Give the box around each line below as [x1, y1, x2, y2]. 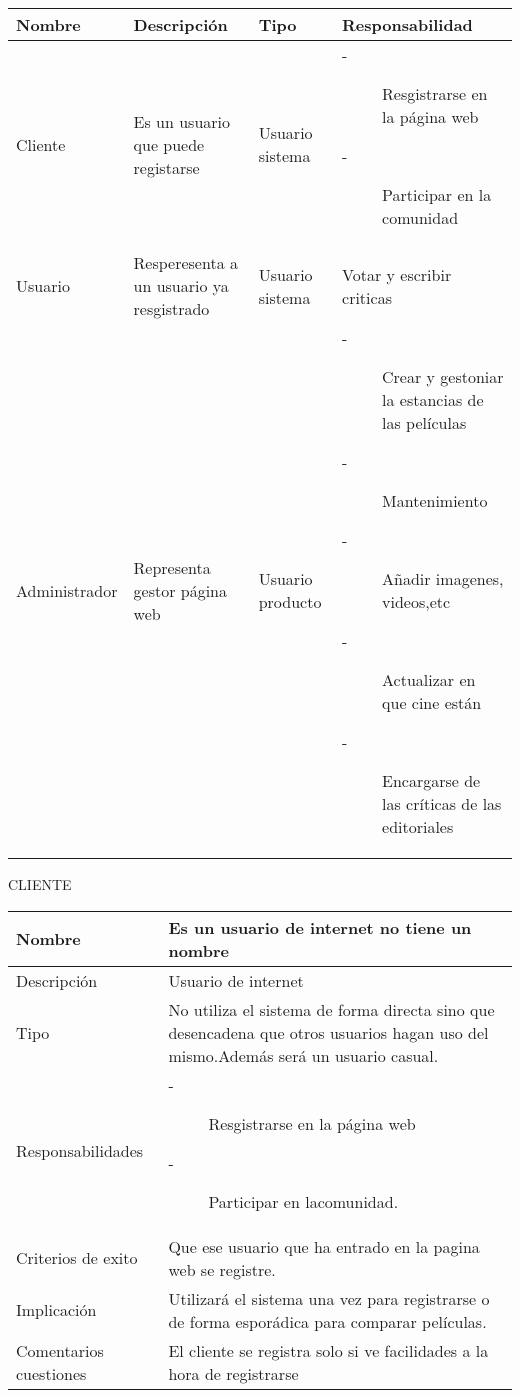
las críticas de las [382, 792, 502, 815]
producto [258, 590, 322, 613]
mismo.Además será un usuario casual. [168, 1043, 439, 1067]
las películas [382, 411, 467, 434]
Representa [133, 555, 211, 579]
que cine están [382, 691, 482, 714]
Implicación [16, 1298, 97, 1322]
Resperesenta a [133, 251, 238, 274]
